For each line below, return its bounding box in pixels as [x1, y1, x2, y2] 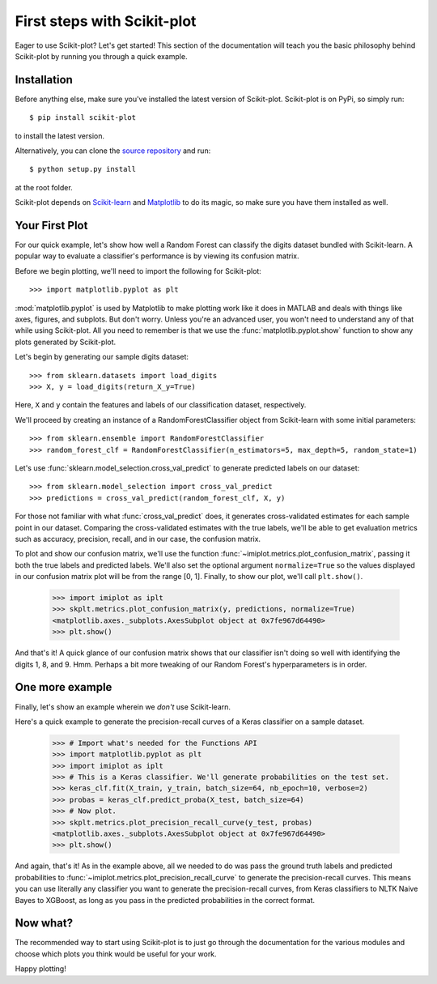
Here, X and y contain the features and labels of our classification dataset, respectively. [15, 400, 307, 410]
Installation [15, 73, 73, 87]
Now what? [15, 916, 73, 931]
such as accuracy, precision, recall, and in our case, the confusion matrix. [15, 534, 261, 543]
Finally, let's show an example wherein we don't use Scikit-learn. [15, 701, 231, 712]
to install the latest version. [15, 130, 105, 141]
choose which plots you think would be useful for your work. [15, 948, 218, 959]
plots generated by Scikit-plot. [15, 337, 117, 347]
